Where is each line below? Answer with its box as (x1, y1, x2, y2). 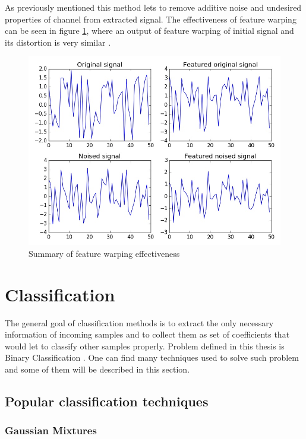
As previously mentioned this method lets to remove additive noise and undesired (5, 1, 302, 13)
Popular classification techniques (5, 392, 209, 411)
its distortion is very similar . (5, 36, 111, 48)
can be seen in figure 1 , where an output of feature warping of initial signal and (5, 24, 294, 37)
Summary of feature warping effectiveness (29, 247, 180, 259)
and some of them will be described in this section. (5, 363, 190, 376)
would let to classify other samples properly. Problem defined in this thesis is (5, 339, 285, 352)
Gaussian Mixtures (5, 423, 97, 438)
